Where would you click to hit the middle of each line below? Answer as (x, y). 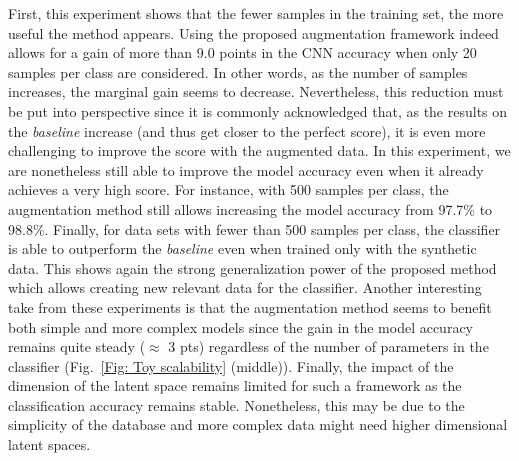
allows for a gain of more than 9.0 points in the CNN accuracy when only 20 (242, 52)
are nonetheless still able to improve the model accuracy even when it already (246, 169)
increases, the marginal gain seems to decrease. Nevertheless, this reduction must (256, 91)
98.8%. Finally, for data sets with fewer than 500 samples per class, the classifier (254, 228)
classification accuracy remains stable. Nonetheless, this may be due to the (236, 404)
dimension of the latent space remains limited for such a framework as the (235, 385)
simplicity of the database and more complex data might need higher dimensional (258, 424)
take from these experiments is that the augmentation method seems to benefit (250, 306)
